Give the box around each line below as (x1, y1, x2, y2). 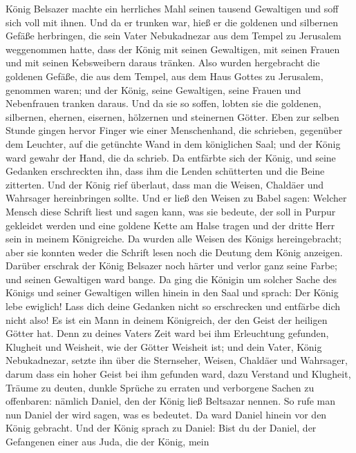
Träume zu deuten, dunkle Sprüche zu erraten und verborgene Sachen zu (6, 380, 315, 394)
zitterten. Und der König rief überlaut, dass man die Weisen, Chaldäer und (6, 177, 324, 191)
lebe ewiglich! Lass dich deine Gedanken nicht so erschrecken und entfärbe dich (6, 299, 341, 314)
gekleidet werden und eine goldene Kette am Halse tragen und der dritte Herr (6, 218, 335, 232)
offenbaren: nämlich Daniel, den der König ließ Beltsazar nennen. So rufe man (6, 394, 336, 408)
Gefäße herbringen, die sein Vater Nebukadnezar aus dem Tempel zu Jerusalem (6, 28, 341, 43)
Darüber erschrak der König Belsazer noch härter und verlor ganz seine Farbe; (6, 258, 337, 273)
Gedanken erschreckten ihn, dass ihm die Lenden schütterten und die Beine (6, 164, 325, 178)
